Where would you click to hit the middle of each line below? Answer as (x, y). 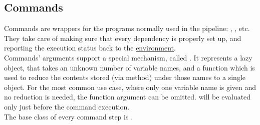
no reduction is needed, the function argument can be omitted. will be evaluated (127, 97)
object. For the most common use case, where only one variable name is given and (130, 87)
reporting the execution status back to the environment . (90, 48)
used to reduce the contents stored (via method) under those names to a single (125, 77)
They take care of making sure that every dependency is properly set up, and (123, 38)
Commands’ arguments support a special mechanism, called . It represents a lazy (128, 57)
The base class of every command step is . (69, 116)
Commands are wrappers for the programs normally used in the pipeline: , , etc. (127, 28)
